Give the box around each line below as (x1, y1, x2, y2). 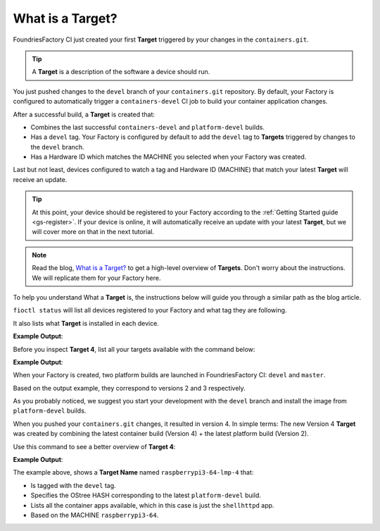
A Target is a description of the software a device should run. (32, 68, 210, 76)
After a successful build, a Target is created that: (13, 110, 155, 118)
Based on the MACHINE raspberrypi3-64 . (30, 511, 159, 519)
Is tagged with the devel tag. (30, 481, 116, 489)
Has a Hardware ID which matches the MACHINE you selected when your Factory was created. (30, 152, 307, 161)
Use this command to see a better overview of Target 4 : (13, 442, 176, 451)
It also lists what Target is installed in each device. (13, 319, 160, 327)
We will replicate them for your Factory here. (32, 274, 161, 282)
